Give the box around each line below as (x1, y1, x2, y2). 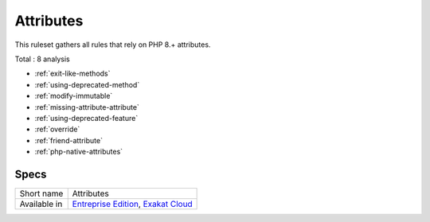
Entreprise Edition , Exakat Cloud (72, 198, 193, 209)
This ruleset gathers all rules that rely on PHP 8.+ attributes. (14, 40, 211, 49)
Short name (19, 188, 64, 199)
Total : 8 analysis (14, 54, 71, 64)
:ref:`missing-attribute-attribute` (34, 102, 139, 111)
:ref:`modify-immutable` (34, 92, 113, 101)
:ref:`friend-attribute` (34, 135, 104, 145)
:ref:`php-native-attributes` (34, 147, 123, 157)
